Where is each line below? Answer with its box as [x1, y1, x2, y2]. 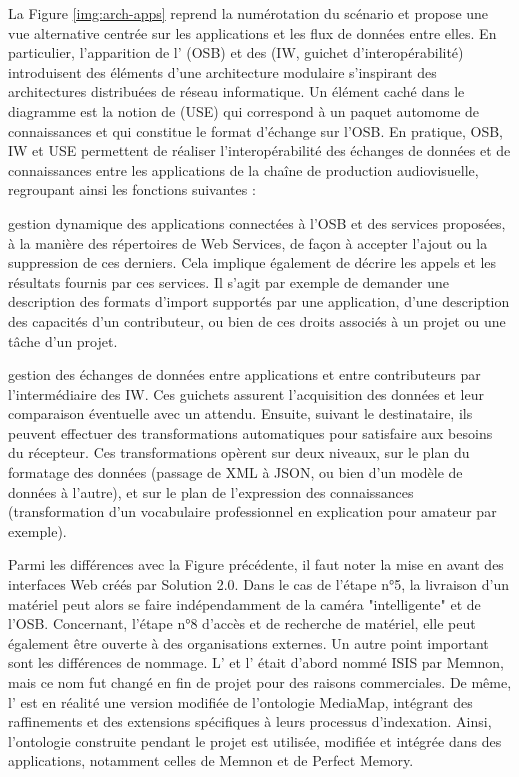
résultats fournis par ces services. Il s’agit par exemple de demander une [8, 271, 449, 292]
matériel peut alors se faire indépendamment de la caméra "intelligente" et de [8, 593, 481, 614]
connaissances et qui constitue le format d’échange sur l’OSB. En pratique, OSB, [8, 120, 503, 141]
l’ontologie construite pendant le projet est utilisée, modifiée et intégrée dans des [8, 730, 502, 751]
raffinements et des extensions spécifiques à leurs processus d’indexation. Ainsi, [8, 711, 492, 732]
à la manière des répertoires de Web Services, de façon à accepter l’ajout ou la [8, 232, 488, 253]
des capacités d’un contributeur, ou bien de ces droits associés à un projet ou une [8, 310, 506, 331]
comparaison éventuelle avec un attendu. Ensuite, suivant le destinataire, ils [8, 403, 473, 424]
